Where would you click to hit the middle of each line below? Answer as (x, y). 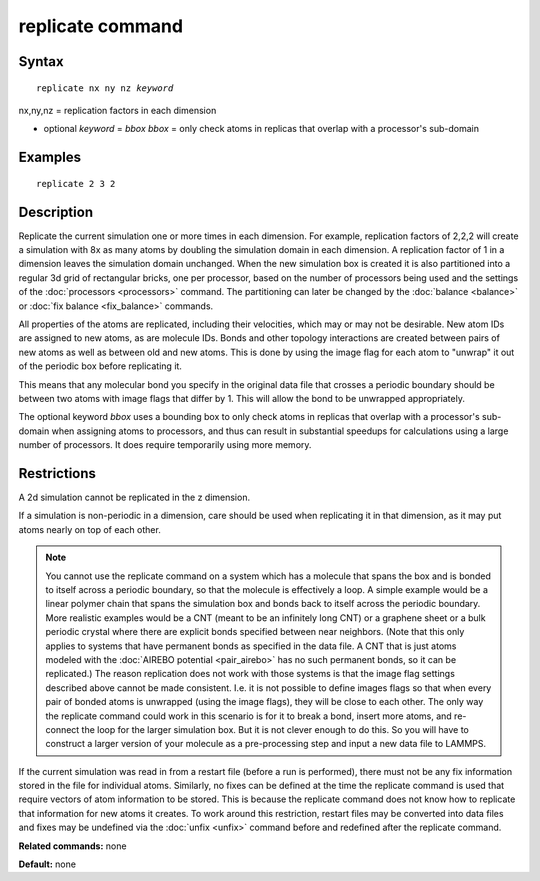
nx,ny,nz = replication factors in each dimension (117, 110)
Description (56, 211)
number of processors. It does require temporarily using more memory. (165, 445)
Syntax (41, 61)
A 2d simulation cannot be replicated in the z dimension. (134, 497)
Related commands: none (72, 846)
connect (62, 729)
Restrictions (57, 473)
